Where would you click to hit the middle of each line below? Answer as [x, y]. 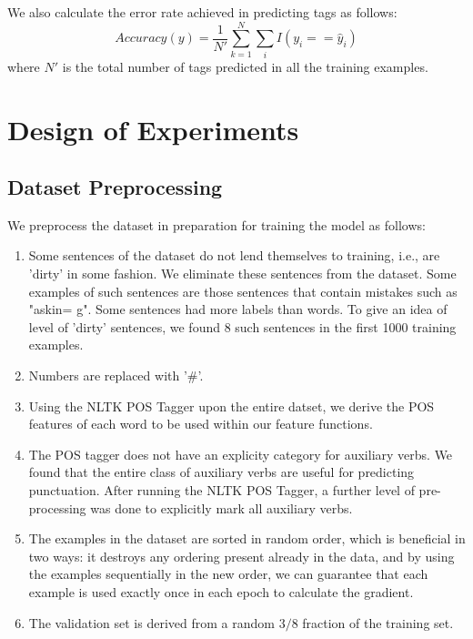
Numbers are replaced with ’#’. [116, 375]
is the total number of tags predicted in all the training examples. [245, 66]
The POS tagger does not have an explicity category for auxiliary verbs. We [241, 454]
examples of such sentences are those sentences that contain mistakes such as [243, 291]
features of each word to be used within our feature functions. [201, 424]
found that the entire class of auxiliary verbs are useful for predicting [221, 472]
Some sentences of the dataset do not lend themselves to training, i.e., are [234, 255]
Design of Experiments [153, 129]
